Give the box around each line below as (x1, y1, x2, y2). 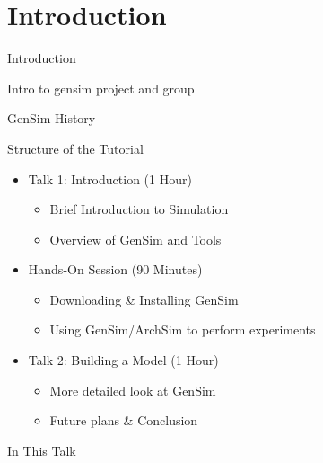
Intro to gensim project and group (7, 78, 195, 97)
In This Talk (7, 441, 76, 459)
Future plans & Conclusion (49, 411, 198, 430)
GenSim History (7, 109, 96, 128)
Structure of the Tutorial (7, 138, 144, 157)
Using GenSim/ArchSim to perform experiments (49, 320, 316, 339)
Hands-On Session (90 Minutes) (28, 260, 203, 279)
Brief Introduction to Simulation (49, 200, 229, 218)
